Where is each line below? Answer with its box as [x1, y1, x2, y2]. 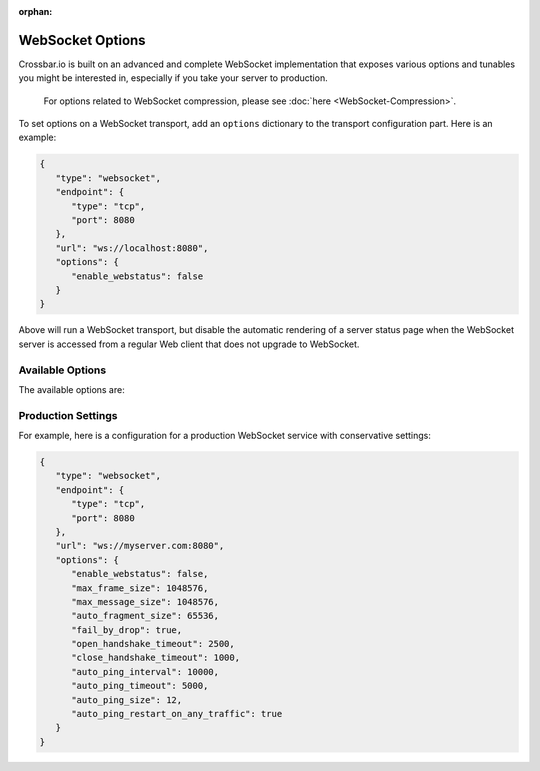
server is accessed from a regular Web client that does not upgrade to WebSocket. [18, 338, 360, 350]
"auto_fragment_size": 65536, [71, 610, 220, 622]
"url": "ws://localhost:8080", [55, 242, 209, 254]
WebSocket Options [18, 31, 146, 49]
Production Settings [18, 408, 118, 422]
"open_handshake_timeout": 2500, [71, 638, 235, 650]
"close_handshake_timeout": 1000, [71, 652, 240, 664]
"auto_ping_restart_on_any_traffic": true [71, 708, 283, 720]
